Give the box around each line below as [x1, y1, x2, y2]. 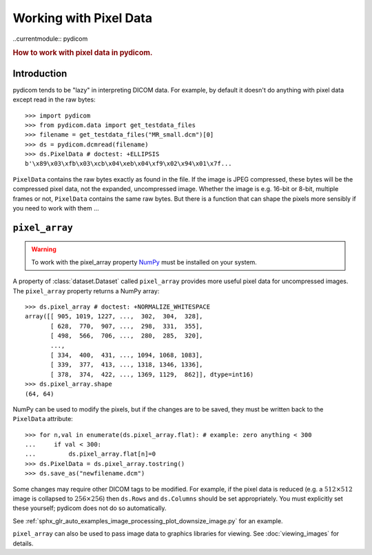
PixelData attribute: [12, 415, 74, 423]
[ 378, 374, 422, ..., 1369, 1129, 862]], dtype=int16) [50, 370, 254, 378]
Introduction [12, 68, 68, 79]
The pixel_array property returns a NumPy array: [12, 286, 160, 295]
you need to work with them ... [12, 204, 99, 213]
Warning [31, 245, 56, 253]
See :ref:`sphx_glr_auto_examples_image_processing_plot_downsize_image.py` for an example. [12, 516, 283, 525]
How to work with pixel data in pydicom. [12, 48, 153, 58]
